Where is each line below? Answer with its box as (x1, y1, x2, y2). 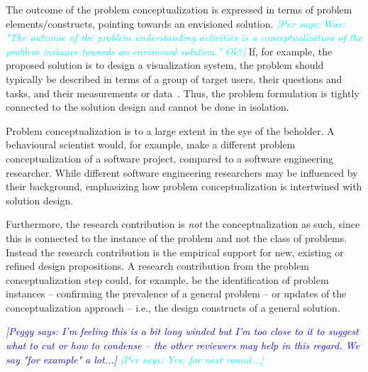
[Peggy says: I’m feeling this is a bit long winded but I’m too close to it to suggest (6, 324, 359, 339)
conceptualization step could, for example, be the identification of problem (6, 272, 329, 287)
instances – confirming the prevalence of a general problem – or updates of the (6, 286, 347, 301)
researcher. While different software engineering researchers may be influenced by (6, 165, 358, 180)
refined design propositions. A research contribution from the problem (6, 258, 310, 273)
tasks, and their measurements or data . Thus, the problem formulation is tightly (6, 85, 359, 100)
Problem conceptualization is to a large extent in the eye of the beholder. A (6, 123, 335, 138)
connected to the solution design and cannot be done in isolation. (6, 99, 289, 114)
